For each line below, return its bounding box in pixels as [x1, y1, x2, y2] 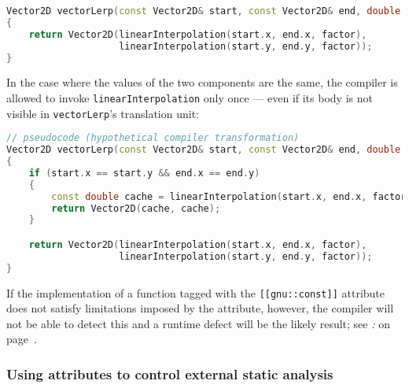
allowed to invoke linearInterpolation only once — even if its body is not [6, 89, 373, 105]
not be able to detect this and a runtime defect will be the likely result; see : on [6, 315, 390, 331]
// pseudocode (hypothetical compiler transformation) [6, 132, 300, 144]
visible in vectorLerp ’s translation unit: [6, 105, 199, 121]
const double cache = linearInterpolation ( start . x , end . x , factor [51, 190, 407, 202]
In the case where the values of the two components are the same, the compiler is [6, 74, 398, 91]
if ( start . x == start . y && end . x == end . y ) [28, 167, 260, 179]
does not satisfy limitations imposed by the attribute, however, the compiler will [6, 300, 394, 316]
